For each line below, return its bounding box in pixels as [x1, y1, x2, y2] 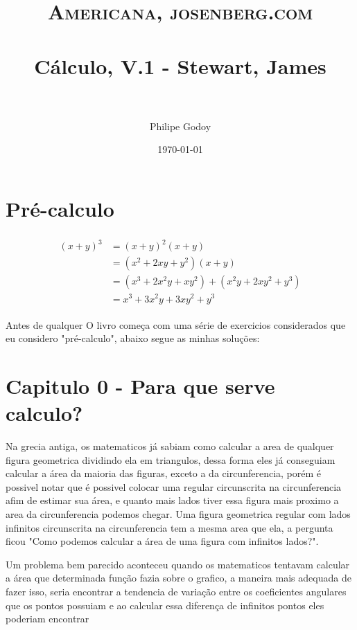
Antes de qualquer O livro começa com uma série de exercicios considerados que [6, 317, 346, 332]
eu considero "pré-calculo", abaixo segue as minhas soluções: [6, 331, 260, 345]
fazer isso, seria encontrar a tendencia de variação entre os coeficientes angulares [6, 584, 347, 598]
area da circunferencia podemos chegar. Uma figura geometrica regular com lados [6, 507, 351, 521]
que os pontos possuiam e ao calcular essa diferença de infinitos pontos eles [6, 597, 324, 612]
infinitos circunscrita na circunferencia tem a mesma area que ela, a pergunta [6, 520, 333, 534]
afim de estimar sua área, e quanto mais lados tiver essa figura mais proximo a [6, 493, 339, 507]
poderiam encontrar [6, 611, 89, 626]
